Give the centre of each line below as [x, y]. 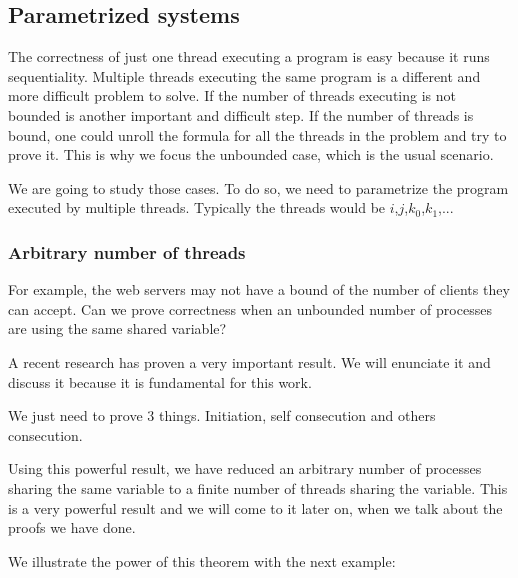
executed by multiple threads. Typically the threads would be [197, 207]
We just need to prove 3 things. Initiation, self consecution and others [222, 415]
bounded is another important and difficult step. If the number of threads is [241, 114]
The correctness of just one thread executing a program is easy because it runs [249, 56]
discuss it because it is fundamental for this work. [160, 381]
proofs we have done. [72, 527]
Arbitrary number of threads [127, 251]
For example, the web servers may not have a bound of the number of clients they [259, 289]
